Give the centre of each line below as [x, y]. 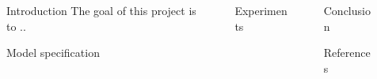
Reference [347, 53]
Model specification [53, 53]
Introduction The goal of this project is [101, 10]
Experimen [261, 10]
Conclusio [347, 10]
